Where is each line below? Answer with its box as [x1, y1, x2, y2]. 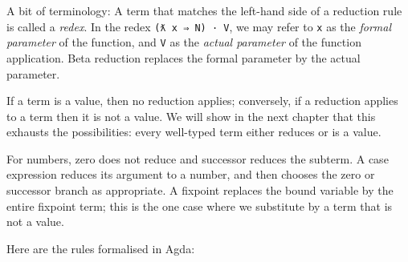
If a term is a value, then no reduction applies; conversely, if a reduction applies [6, 92, 398, 109]
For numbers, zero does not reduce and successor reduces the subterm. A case [6, 150, 389, 167]
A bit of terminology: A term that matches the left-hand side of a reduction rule [6, 2, 402, 18]
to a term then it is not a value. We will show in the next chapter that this [6, 107, 376, 124]
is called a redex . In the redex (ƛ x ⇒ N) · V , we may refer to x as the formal [6, 18, 392, 34]
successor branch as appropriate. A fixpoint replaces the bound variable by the [6, 182, 394, 199]
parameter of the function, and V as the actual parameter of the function [6, 34, 361, 50]
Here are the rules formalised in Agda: [6, 240, 195, 256]
